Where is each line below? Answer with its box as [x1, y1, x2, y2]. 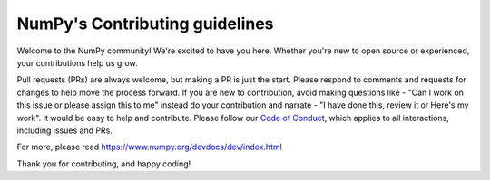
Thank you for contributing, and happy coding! [16, 158, 191, 169]
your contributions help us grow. [16, 57, 138, 68]
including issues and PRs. [16, 125, 113, 136]
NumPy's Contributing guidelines [16, 14, 274, 33]
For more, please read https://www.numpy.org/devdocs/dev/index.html [16, 141, 283, 153]
